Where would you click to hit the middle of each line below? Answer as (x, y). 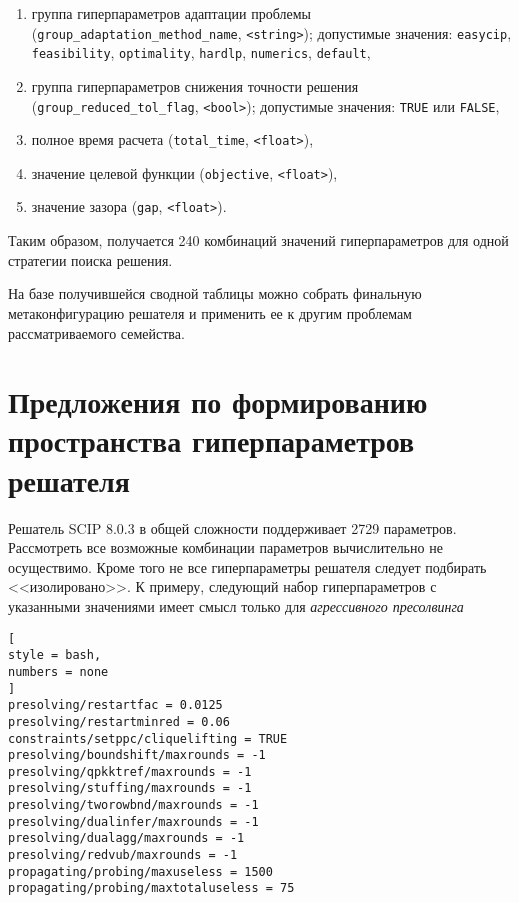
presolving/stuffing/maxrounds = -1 (130, 788)
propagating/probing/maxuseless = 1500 (140, 871)
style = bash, (55, 655)
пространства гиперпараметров (211, 440)
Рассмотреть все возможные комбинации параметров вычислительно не (225, 547)
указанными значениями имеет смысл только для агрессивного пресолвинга (236, 605)
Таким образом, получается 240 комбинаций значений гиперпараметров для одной (258, 240)
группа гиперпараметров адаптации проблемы (171, 13)
